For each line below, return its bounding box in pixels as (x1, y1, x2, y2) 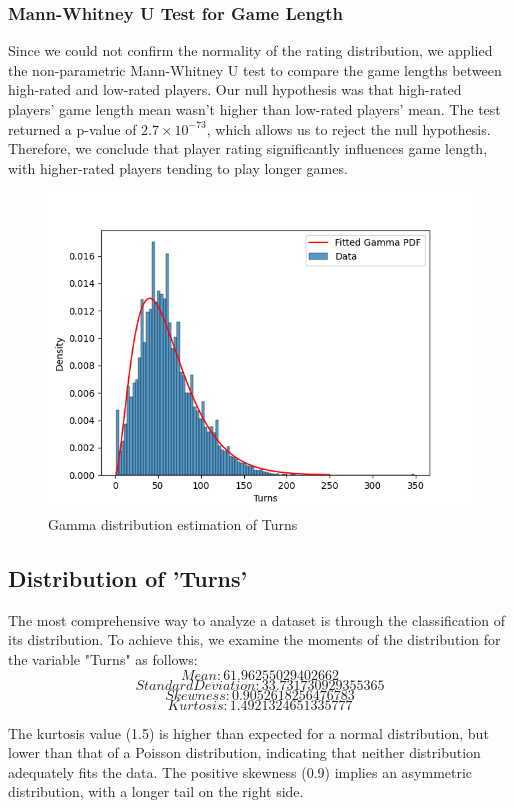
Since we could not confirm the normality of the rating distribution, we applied (8, 40, 493, 61)
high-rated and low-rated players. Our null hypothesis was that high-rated (8, 79, 462, 100)
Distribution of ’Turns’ (8, 562, 248, 593)
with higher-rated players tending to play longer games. (8, 157, 348, 178)
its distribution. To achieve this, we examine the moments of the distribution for (8, 629, 501, 650)
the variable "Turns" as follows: (8, 648, 198, 669)
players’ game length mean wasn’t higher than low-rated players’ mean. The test (8, 99, 501, 119)
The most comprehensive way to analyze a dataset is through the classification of (8, 609, 506, 630)
